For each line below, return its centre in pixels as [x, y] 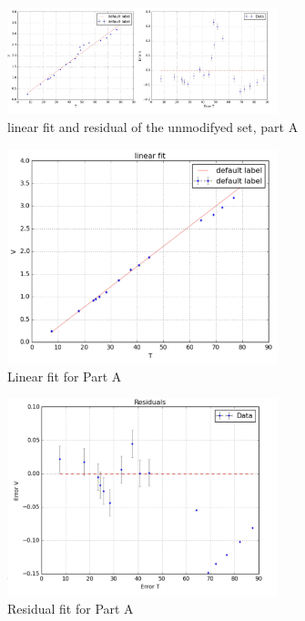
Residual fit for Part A [71, 609]
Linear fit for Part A [65, 376]
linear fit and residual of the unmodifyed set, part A [153, 126]
